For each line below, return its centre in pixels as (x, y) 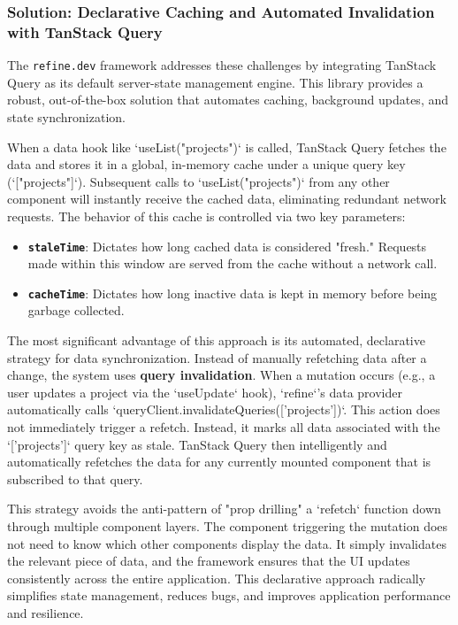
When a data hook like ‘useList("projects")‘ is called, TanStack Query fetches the (227, 147)
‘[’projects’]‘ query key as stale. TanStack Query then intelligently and (197, 444)
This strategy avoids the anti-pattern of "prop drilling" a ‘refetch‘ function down (224, 509)
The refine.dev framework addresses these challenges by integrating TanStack (222, 65)
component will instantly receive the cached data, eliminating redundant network (227, 199)
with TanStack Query (85, 31)
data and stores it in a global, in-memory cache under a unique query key (206, 164)
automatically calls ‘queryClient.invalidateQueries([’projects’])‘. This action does (224, 409)
